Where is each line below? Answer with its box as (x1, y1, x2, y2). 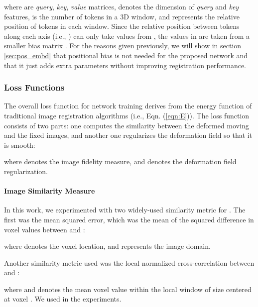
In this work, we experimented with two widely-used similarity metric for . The (4, 205, 246, 215)
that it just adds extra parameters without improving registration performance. (4, 60, 246, 70)
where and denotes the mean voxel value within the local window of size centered (4, 284, 252, 294)
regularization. (4, 166, 48, 176)
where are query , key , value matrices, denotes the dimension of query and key (4, 1, 239, 11)
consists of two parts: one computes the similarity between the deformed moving (4, 120, 249, 130)
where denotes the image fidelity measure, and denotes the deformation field (4, 156, 237, 167)
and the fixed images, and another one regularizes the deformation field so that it (4, 130, 253, 140)
